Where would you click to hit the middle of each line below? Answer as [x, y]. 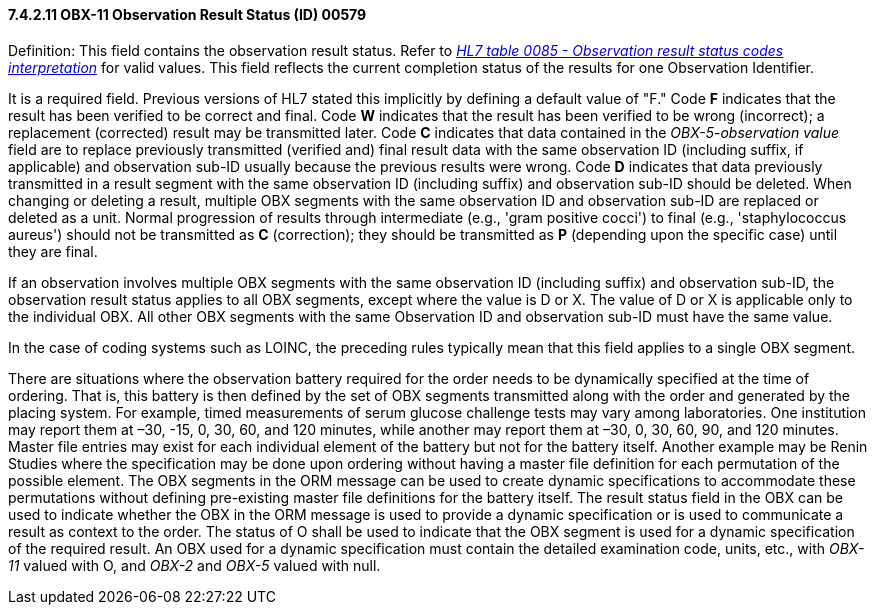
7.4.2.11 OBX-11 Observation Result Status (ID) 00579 [187, 14]
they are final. [53, 251]
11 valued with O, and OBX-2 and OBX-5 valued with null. [194, 565]
